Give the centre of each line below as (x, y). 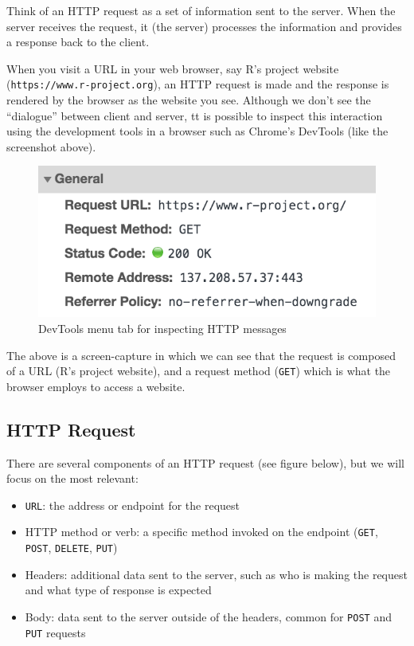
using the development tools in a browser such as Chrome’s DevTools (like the (197, 131)
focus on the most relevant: (72, 478)
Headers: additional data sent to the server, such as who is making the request (216, 574)
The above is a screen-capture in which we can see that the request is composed (201, 355)
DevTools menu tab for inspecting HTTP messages (162, 328)
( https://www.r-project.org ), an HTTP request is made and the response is (198, 84)
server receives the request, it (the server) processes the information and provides (204, 26)
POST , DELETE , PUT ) (71, 548)
